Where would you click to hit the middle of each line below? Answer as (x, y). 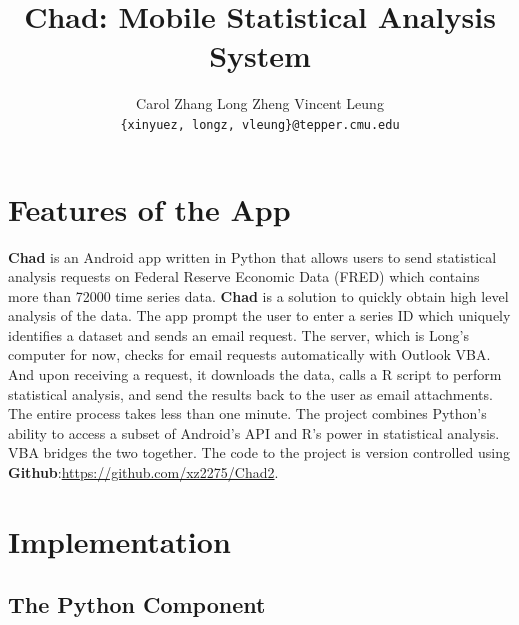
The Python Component (137, 604)
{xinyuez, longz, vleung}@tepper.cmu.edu (260, 124)
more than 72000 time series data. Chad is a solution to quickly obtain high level (258, 295)
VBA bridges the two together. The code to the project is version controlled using (259, 452)
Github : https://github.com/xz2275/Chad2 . (143, 472)
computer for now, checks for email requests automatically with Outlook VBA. (249, 354)
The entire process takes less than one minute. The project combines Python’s (247, 413)
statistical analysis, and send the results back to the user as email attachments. (250, 393)
